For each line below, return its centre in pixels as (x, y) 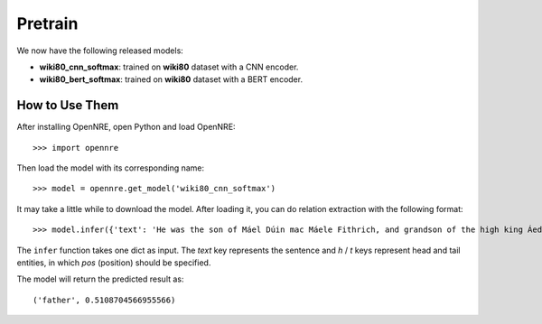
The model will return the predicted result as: (100, 279)
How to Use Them (68, 105)
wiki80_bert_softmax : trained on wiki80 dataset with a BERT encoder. (171, 79)
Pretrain (47, 23)
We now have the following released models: (100, 51)
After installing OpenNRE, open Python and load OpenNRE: (126, 127)
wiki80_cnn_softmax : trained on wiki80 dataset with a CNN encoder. (169, 67)
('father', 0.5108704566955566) (104, 300)
